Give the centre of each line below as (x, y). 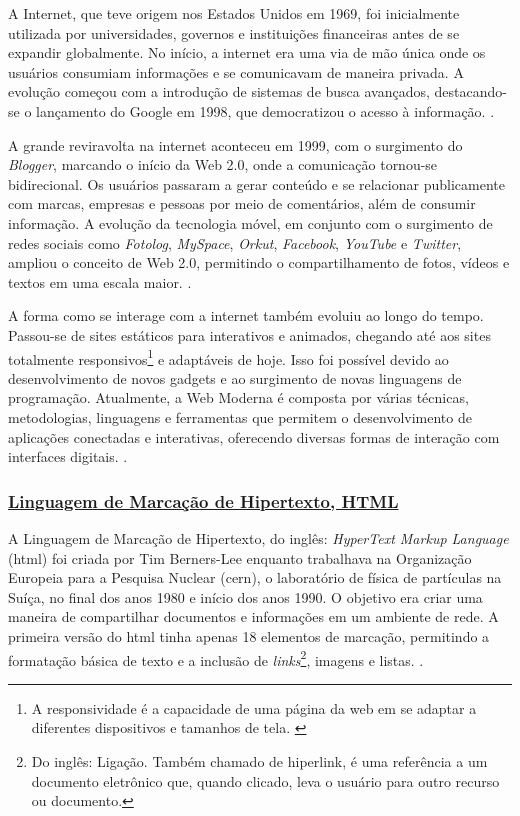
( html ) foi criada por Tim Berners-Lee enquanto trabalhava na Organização (240, 557)
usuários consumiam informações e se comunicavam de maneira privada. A (236, 71)
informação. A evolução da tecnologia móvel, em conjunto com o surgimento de (250, 222)
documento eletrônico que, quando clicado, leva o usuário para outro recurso (265, 780)
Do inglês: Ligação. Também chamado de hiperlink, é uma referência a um (259, 760)
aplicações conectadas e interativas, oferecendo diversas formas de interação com (254, 436)
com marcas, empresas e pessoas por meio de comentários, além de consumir (242, 203)
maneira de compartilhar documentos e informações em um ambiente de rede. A (253, 616)
